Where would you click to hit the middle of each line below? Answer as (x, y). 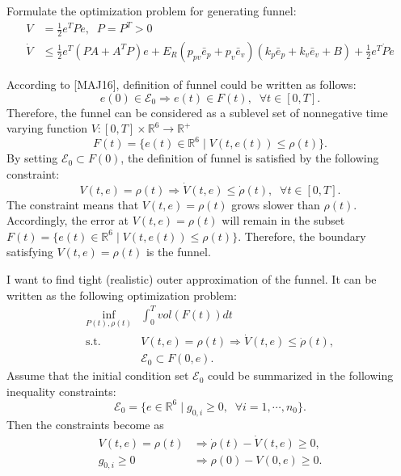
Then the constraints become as (85, 424)
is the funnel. (178, 252)
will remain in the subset (283, 220)
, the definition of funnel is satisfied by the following (250, 158)
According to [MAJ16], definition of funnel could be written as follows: (182, 84)
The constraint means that (73, 204)
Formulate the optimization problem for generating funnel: (152, 11)
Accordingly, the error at (68, 220)
